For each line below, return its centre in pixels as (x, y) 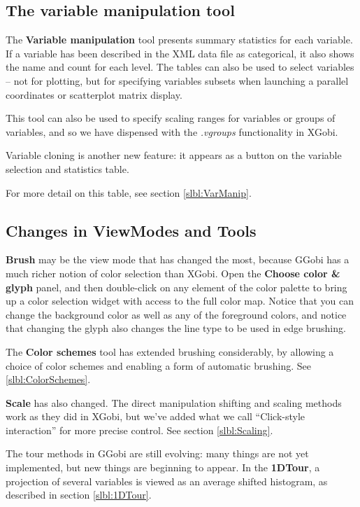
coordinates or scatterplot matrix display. (94, 94)
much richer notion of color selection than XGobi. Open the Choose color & (173, 273)
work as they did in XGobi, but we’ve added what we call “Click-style (156, 416)
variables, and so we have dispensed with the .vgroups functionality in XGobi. (172, 131)
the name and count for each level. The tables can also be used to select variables (180, 67)
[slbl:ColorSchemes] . (48, 379)
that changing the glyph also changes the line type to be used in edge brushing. (176, 328)
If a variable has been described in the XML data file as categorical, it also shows (180, 53)
